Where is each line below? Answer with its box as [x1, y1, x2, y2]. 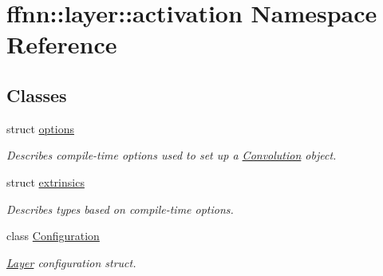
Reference [6, 28, 117, 61]
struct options [6, 120, 74, 136]
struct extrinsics [6, 173, 85, 190]
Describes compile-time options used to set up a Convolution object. [6, 147, 337, 164]
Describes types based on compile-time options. [6, 200, 234, 217]
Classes [6, 82, 67, 107]
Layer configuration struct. [6, 254, 136, 270]
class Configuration [6, 227, 100, 244]
